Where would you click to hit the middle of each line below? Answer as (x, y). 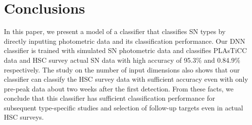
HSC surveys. (24, 117)
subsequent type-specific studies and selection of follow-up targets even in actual (124, 107)
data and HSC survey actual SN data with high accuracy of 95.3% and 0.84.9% (122, 60)
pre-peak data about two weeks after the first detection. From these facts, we (119, 88)
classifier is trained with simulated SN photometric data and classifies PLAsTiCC (126, 50)
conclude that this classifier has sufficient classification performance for (109, 98)
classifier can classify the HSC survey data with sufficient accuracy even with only (126, 79)
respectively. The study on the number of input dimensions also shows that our (122, 69)
